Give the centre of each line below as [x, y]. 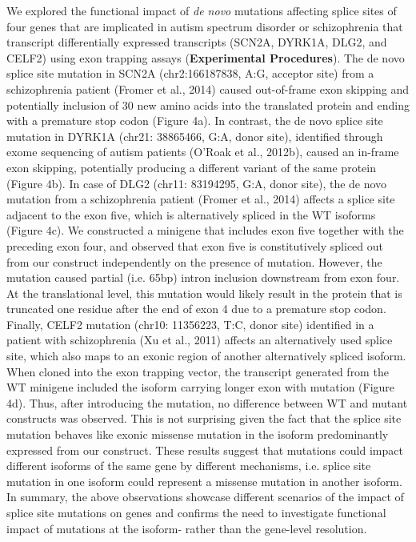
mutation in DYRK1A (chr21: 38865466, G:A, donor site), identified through [195, 136]
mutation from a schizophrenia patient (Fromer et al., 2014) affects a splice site [201, 199]
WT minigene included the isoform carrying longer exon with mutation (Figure [201, 387]
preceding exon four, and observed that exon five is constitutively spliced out [195, 245]
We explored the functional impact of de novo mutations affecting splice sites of [202, 10]
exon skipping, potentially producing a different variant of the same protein [191, 167]
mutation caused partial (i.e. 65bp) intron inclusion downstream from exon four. [203, 277]
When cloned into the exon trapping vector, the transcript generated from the [198, 371]
